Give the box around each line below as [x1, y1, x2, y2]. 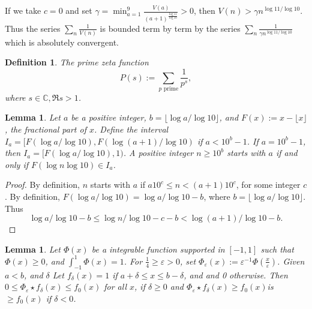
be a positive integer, [71, 111, 146, 124]
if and [275, 146, 298, 159]
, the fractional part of [5, 123, 86, 136]
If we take [5, 4, 41, 17]
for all [104, 280, 127, 293]
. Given [277, 254, 305, 267]
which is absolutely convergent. [5, 35, 119, 48]
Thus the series [5, 22, 61, 34]
